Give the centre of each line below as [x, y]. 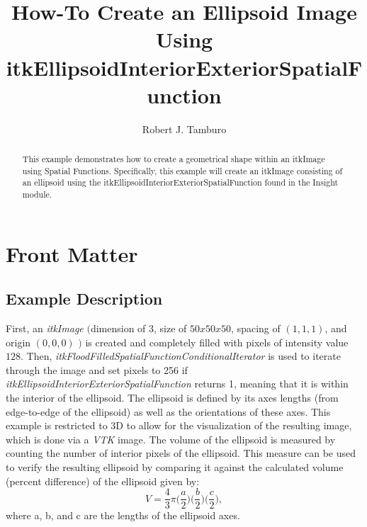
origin [18, 342]
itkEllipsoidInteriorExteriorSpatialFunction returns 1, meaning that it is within [177, 384]
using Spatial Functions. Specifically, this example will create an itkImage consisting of [182, 170]
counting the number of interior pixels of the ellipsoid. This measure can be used [181, 453]
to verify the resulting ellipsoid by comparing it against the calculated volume [175, 467]
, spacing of [256, 328]
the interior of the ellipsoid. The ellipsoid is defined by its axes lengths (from [172, 398]
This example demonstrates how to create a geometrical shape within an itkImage [174, 159]
